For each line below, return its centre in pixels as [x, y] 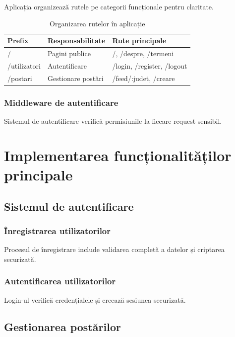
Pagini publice [69, 53]
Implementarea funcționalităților [118, 155]
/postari [20, 78]
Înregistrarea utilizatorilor [58, 230]
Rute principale [139, 41]
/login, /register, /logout [150, 65]
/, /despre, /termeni [143, 53]
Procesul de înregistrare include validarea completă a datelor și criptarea [114, 249]
